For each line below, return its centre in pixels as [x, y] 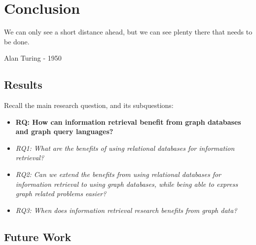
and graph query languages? [64, 131]
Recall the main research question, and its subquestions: [89, 105]
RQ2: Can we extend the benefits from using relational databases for [118, 174]
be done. [17, 41]
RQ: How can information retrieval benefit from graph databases [128, 122]
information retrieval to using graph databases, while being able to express [127, 184]
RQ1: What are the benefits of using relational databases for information [125, 148]
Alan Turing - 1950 [33, 58]
